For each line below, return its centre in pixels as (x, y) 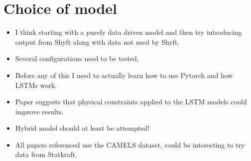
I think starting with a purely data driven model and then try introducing (128, 32)
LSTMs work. (36, 85)
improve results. (39, 111)
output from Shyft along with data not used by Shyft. (97, 41)
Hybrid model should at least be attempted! (82, 128)
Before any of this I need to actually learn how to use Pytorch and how (124, 75)
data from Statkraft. (46, 154)
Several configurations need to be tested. (77, 58)
